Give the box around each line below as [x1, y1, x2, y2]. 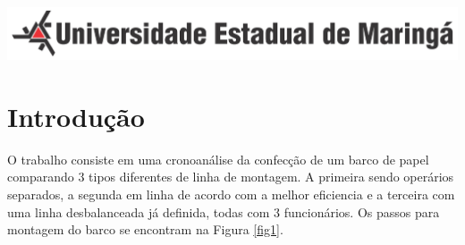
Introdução [7, 97, 145, 134]
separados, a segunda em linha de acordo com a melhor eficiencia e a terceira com [7, 185, 455, 204]
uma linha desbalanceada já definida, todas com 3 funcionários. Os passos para [7, 202, 440, 221]
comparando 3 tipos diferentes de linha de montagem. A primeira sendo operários [7, 167, 454, 186]
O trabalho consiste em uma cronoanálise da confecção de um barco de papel [7, 149, 429, 168]
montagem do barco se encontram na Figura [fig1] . [7, 220, 283, 239]
